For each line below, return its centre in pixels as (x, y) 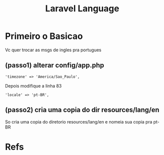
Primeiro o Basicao (44, 36)
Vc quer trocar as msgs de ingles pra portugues (53, 50)
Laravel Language (82, 9)
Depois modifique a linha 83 (34, 86)
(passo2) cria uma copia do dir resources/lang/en (82, 110)
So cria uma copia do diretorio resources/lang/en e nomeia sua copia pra (79, 122)
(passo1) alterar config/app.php (55, 65)
